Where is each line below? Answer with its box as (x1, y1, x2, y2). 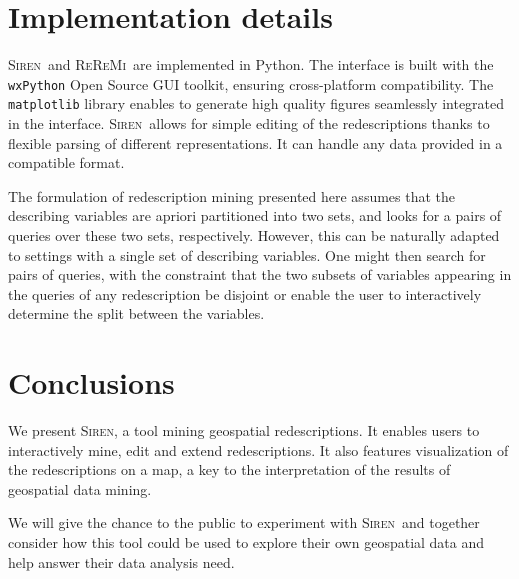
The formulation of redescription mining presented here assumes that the (8, 185, 456, 206)
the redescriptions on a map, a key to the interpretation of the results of (8, 459, 451, 480)
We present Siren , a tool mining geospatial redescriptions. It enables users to (8, 420, 480, 441)
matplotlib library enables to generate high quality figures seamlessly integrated (8, 93, 505, 114)
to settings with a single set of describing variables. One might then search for (8, 244, 486, 265)
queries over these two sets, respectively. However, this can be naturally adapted (8, 225, 500, 245)
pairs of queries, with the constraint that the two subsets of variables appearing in (8, 264, 512, 285)
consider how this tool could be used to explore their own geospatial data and (8, 532, 485, 553)
